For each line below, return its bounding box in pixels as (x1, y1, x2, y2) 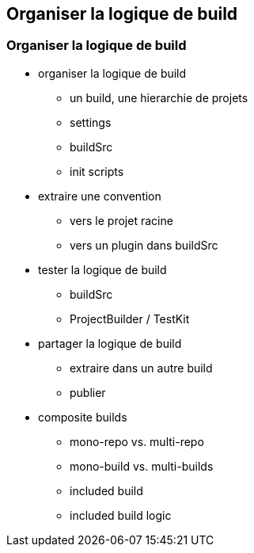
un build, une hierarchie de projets (70, 90, 248, 105)
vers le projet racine (70, 213, 173, 227)
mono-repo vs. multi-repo (70, 434, 204, 448)
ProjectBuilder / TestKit (70, 311, 190, 326)
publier (70, 385, 106, 399)
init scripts (70, 164, 124, 178)
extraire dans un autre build (70, 360, 213, 375)
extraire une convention (38, 189, 161, 203)
